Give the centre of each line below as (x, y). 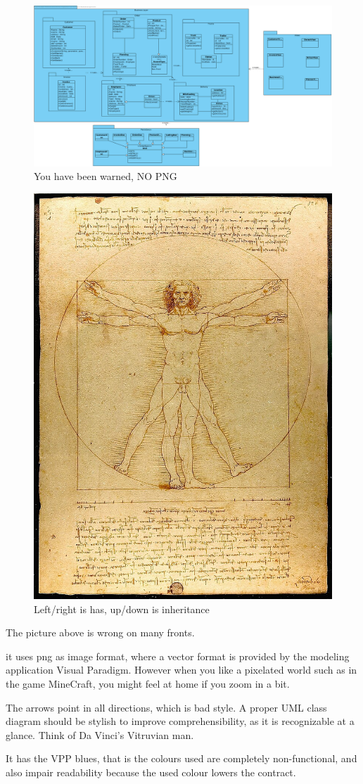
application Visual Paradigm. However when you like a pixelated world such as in (181, 670)
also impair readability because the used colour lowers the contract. (151, 772)
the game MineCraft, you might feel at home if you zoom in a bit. (148, 684)
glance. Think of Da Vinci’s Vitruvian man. (100, 734)
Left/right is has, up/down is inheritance (122, 609)
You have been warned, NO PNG (106, 176)
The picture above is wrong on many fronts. (100, 632)
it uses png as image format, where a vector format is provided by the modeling (178, 656)
